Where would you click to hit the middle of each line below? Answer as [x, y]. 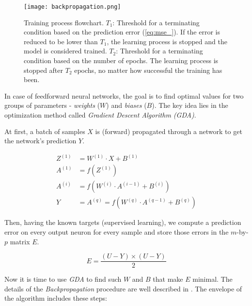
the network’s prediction [40, 141]
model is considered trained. [65, 51]
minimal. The [213, 279]
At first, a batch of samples [45, 131]
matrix [20, 241]
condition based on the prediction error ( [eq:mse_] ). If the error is [122, 32]
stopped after [44, 70]
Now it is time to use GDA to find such [63, 279]
